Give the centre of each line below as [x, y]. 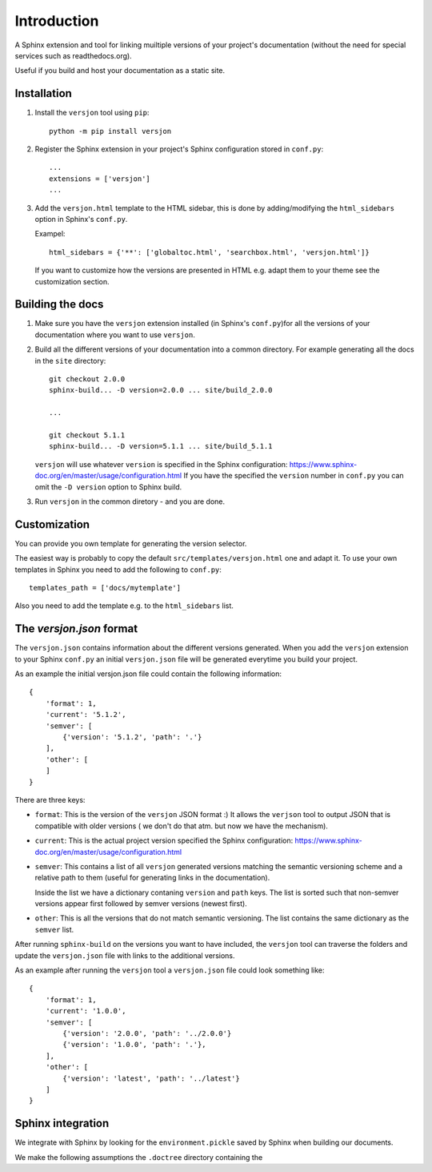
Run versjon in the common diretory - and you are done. [130, 501]
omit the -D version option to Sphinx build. [108, 487]
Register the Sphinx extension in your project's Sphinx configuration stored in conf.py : [179, 149]
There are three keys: [50, 799]
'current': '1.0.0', [86, 1011]
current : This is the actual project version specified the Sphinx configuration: [164, 840]
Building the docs [59, 304]
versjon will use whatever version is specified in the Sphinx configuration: [161, 464]
